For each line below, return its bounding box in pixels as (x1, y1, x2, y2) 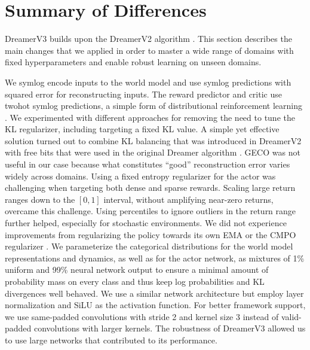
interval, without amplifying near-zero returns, (103, 193, 274, 205)
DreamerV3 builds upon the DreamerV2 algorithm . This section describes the (5, 32, 292, 45)
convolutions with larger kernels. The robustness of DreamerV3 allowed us (34, 322, 306, 334)
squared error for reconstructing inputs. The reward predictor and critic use (5, 87, 282, 100)
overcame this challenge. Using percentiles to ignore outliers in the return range (5, 205, 296, 217)
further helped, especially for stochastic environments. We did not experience (5, 217, 287, 229)
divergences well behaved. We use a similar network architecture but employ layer (5, 287, 304, 299)
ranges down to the (5, 193, 75, 205)
